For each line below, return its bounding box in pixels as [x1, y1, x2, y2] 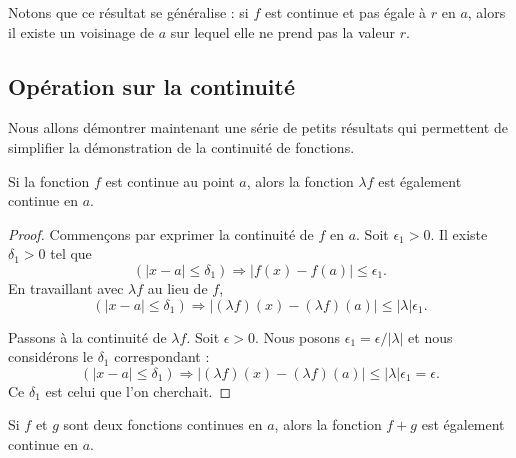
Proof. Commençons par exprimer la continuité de [8, 223, 314, 244]
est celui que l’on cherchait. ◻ [45, 380, 232, 401]
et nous [408, 326, 453, 347]
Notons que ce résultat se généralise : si [8, 2, 249, 22]
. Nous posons [255, 326, 341, 347]
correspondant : [114, 346, 210, 367]
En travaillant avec [8, 277, 124, 298]
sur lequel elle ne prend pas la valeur [170, 21, 395, 42]
